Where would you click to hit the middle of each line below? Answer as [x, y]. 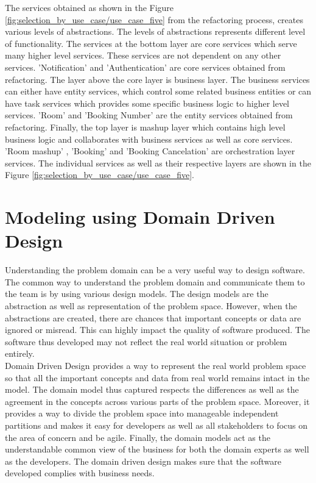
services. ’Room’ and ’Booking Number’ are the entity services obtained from [149, 115]
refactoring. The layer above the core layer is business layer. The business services [157, 79]
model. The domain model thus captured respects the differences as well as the [152, 389]
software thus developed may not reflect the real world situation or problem [146, 341]
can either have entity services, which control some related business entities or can [158, 91]
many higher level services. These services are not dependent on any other [143, 55]
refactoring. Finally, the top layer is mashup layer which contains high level [145, 127]
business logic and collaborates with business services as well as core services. [149, 139]
